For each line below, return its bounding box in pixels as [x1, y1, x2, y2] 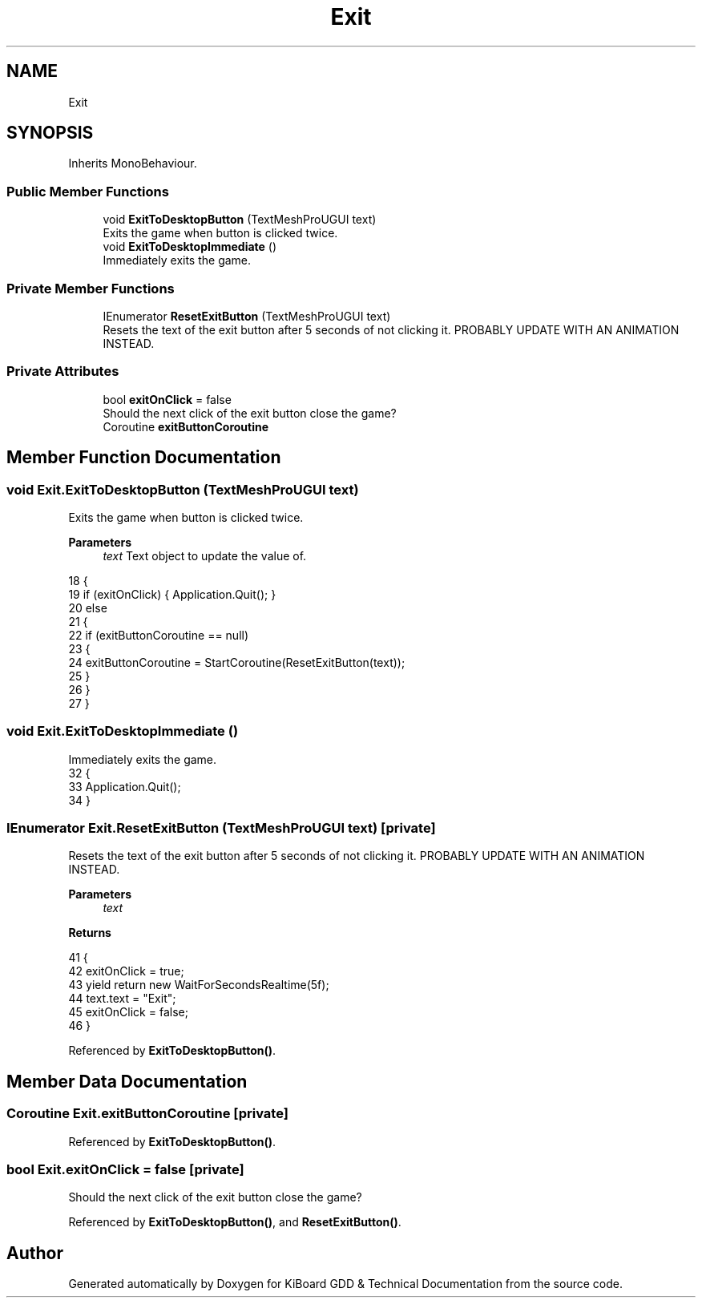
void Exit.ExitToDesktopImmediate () [6, 723, 239, 740]
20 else [68, 600, 107, 615]
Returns [68, 926, 111, 940]
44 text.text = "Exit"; [68, 991, 176, 1006]
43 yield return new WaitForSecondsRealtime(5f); [68, 978, 329, 992]
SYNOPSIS [6, 123, 94, 143]
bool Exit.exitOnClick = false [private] [6, 1161, 244, 1177]
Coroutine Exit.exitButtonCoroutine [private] [6, 1105, 288, 1122]
